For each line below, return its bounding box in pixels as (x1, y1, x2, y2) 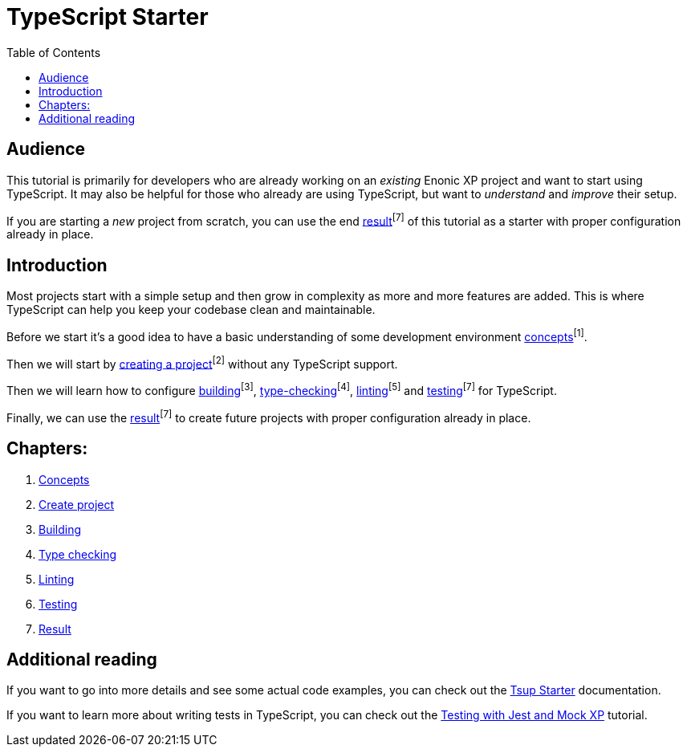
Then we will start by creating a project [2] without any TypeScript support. (6, 354, 398, 371)
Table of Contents (6, 45, 101, 59)
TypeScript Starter (6, 3, 209, 31)
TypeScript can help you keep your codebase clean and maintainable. (6, 303, 376, 317)
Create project (39, 497, 115, 511)
